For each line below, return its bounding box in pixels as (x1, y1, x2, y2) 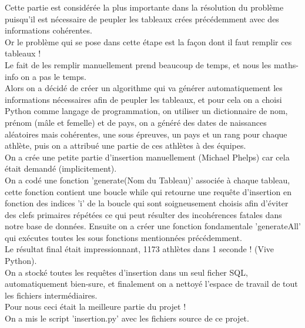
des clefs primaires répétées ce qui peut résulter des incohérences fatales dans (5, 208, 282, 220)
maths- (273, 58, 299, 71)
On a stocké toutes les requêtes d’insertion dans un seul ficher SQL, (5, 266, 248, 278)
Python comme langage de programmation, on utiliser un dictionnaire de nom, (5, 105, 288, 117)
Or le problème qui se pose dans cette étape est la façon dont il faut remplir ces (5, 35, 292, 48)
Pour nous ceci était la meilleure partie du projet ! (5, 300, 186, 313)
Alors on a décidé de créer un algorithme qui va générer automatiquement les (5, 82, 283, 94)
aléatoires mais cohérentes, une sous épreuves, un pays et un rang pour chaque (5, 128, 287, 140)
